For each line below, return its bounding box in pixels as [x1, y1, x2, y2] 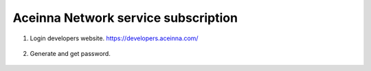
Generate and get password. [30, 49, 111, 57]
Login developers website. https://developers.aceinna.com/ [30, 34, 199, 42]
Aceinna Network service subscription [12, 10, 238, 25]
